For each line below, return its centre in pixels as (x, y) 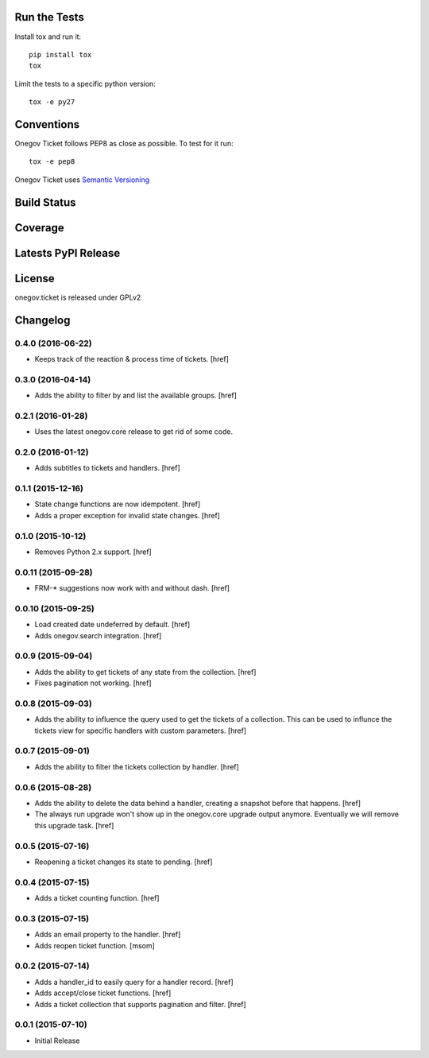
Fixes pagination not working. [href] (93, 683)
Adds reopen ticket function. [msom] (95, 945)
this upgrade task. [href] (74, 825)
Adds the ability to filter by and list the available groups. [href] (136, 395)
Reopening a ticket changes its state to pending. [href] (124, 862)
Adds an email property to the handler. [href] (108, 935)
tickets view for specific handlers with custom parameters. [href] (140, 731)
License (35, 278)
